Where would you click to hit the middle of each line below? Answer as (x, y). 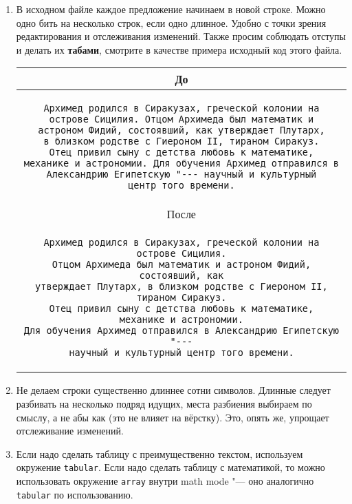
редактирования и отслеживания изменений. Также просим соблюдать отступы (181, 36)
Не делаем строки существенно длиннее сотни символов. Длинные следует (173, 390)
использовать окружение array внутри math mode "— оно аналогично (165, 481)
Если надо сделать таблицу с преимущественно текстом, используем (159, 453)
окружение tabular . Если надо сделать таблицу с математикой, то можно (170, 467)
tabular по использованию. (75, 494)
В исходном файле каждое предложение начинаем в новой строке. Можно (171, 9)
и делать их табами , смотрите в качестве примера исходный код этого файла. (179, 49)
